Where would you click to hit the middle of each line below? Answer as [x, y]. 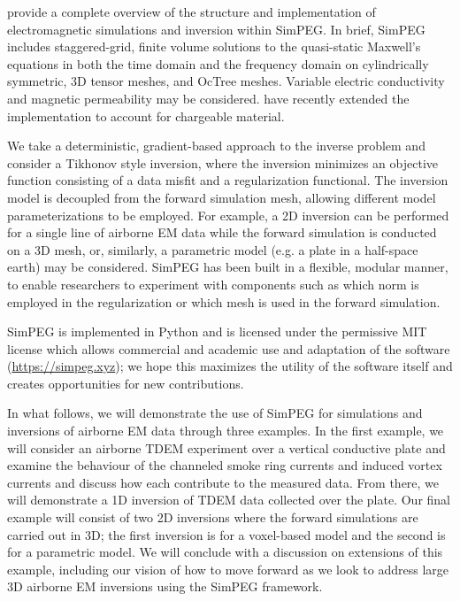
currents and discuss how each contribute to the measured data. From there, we [223, 482]
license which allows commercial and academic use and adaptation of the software [229, 348]
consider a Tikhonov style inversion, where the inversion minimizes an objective [223, 162]
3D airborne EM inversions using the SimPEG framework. [165, 586]
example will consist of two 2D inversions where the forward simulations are [213, 517]
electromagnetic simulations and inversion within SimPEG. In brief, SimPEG [216, 29]
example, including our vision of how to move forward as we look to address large [228, 569]
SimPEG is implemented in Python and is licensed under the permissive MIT [217, 331]
